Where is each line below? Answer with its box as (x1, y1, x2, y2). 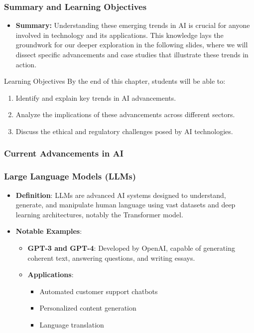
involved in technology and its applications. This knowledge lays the (15, 29, 224, 40)
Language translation (39, 319, 104, 330)
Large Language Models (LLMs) (4, 170, 136, 182)
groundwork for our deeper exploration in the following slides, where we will (15, 39, 248, 50)
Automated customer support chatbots (39, 286, 158, 296)
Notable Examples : (15, 226, 82, 236)
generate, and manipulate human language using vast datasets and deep (15, 199, 236, 210)
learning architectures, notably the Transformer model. (15, 209, 183, 219)
